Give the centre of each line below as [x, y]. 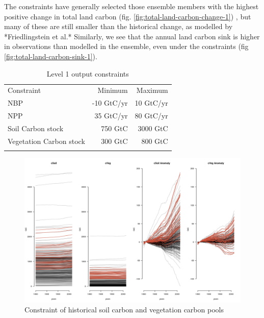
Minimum [113, 90]
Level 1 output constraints [88, 73]
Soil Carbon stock [36, 128]
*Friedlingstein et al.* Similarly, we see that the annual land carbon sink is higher [132, 36]
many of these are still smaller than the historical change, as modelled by [118, 26]
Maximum [152, 90]
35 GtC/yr [111, 116]
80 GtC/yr [151, 116]
